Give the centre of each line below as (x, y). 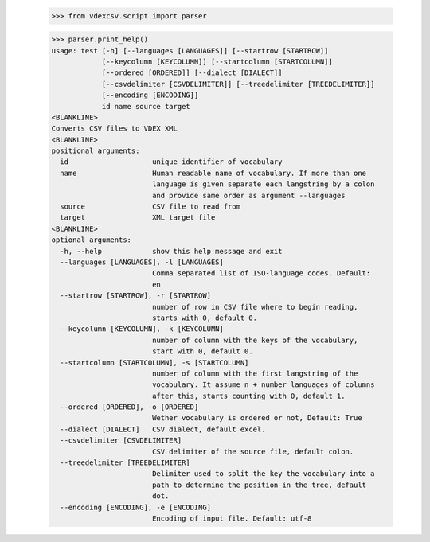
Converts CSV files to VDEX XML (115, 129)
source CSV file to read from (150, 207)
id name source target (146, 106)
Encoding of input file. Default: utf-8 (232, 518)
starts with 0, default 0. (205, 318)
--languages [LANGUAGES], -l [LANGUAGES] (142, 262)
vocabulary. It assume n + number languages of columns (263, 385)
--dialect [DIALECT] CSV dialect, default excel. (163, 429)
